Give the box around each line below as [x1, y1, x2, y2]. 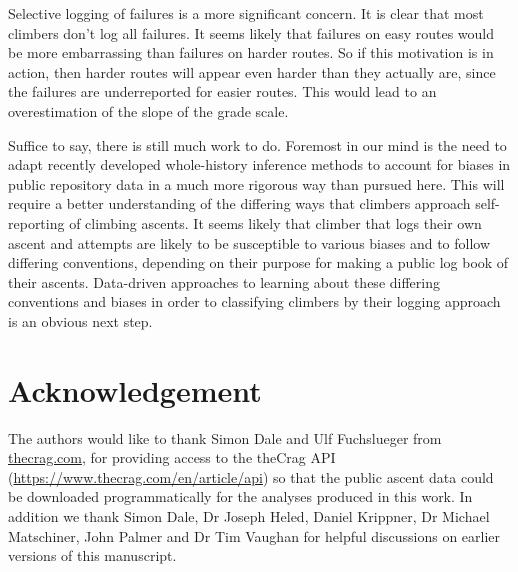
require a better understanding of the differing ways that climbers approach [8, 193, 471, 214]
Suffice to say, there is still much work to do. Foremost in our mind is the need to [8, 134, 507, 155]
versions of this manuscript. [8, 545, 177, 566]
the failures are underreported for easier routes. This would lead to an [8, 81, 437, 102]
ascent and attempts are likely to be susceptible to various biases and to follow [8, 232, 491, 253]
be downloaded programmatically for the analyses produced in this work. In [8, 486, 473, 507]
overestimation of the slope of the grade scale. [8, 100, 289, 121]
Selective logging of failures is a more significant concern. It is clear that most [8, 3, 484, 23]
